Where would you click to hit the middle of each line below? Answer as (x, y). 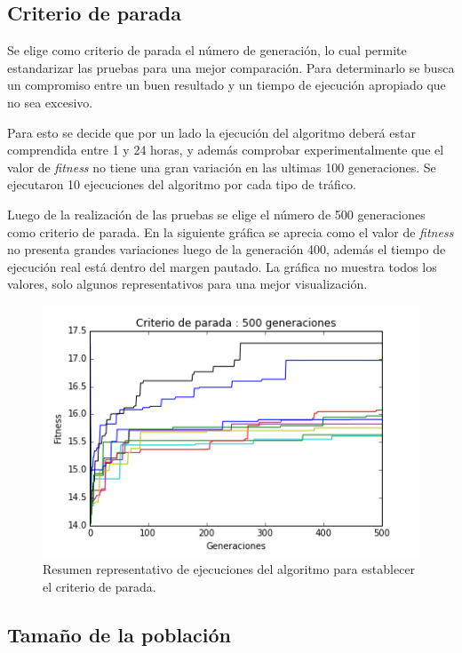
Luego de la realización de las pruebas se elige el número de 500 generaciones (216, 214)
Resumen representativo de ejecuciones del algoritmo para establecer (229, 569)
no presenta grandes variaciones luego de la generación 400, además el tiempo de (227, 249)
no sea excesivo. (50, 102)
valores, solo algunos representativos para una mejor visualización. (187, 284)
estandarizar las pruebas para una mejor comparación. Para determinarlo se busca (231, 67)
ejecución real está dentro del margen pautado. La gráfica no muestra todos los (222, 266)
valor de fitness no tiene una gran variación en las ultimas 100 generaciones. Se (222, 167)
